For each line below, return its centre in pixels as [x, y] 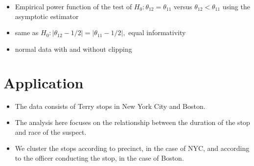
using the [236, 6]
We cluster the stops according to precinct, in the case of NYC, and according [132, 148]
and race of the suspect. [51, 132]
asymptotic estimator [47, 16]
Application [44, 82]
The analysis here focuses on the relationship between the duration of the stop [132, 122]
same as [27, 32]
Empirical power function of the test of [73, 6]
